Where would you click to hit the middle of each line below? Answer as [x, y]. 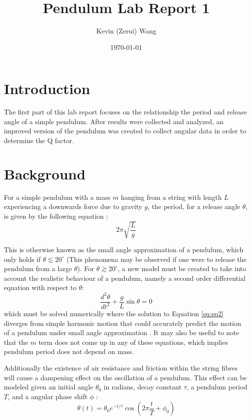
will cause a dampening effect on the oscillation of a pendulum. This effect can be [125, 377]
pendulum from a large [38, 268]
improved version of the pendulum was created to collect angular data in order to [125, 131]
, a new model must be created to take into [182, 268]
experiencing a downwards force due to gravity [73, 206]
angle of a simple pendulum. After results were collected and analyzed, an [114, 121]
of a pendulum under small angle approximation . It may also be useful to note [122, 332]
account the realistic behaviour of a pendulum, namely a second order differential [125, 278]
